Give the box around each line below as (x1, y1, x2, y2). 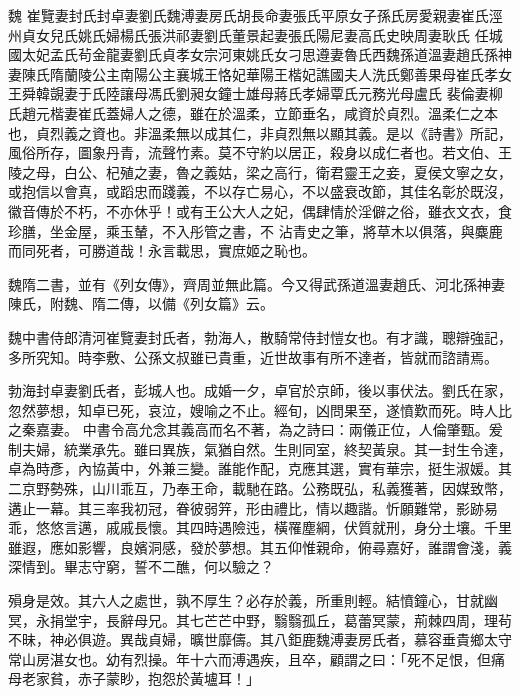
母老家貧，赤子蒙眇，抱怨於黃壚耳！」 (8, 668, 260, 689)
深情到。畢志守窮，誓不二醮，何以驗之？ (8, 556, 274, 577)
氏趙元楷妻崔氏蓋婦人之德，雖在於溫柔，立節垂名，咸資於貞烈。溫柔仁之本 (8, 102, 498, 123)
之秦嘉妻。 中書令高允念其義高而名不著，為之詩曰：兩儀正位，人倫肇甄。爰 (8, 419, 503, 440)
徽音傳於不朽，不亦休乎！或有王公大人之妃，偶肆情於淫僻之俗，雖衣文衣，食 (8, 200, 512, 221)
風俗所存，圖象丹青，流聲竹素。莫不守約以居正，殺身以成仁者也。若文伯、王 (8, 142, 512, 163)
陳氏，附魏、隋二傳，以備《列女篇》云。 (8, 293, 274, 314)
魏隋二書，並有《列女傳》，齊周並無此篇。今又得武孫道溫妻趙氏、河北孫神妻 (8, 273, 505, 294)
